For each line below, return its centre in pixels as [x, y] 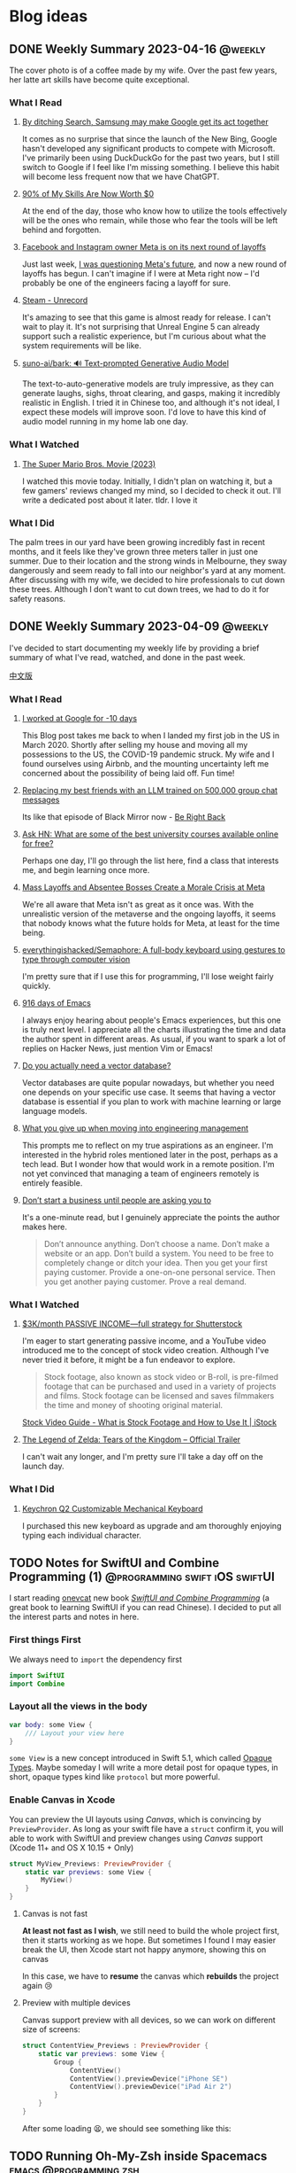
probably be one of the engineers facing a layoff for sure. [126, 283]
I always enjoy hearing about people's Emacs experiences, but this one [151, 1020]
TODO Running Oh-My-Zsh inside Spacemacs [138, 2157]
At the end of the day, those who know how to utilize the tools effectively [154, 211]
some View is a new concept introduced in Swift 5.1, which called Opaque [140, 1758]
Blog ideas [49, 16]
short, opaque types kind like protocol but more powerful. [115, 1777]
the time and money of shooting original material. [133, 1406]
